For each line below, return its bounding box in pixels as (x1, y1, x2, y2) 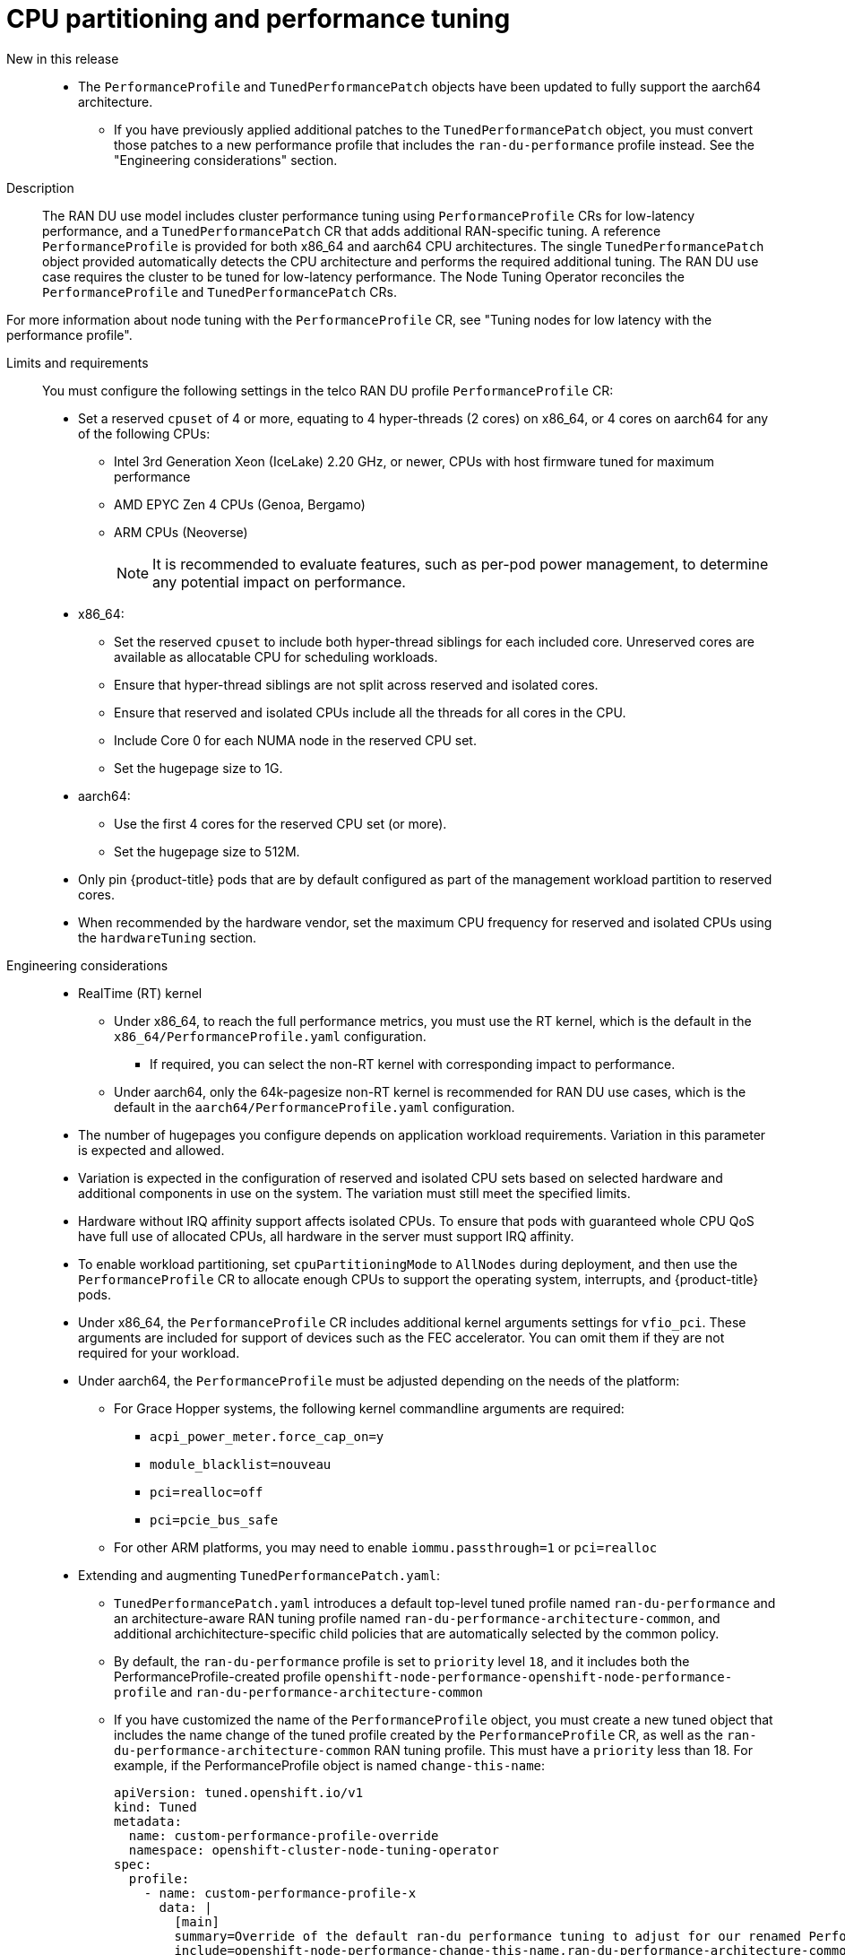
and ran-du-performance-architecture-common (169, 1683, 483, 1699)
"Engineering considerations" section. (114, 152, 338, 168)
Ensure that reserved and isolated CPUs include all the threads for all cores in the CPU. (114, 704, 626, 720)
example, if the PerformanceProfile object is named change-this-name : (114, 1757, 546, 1773)
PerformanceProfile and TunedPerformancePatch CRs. (42, 283, 397, 300)
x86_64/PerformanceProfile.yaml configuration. (114, 1028, 427, 1044)
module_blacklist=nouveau (150, 1456, 332, 1472)
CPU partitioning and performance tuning (6, 4, 511, 34)
